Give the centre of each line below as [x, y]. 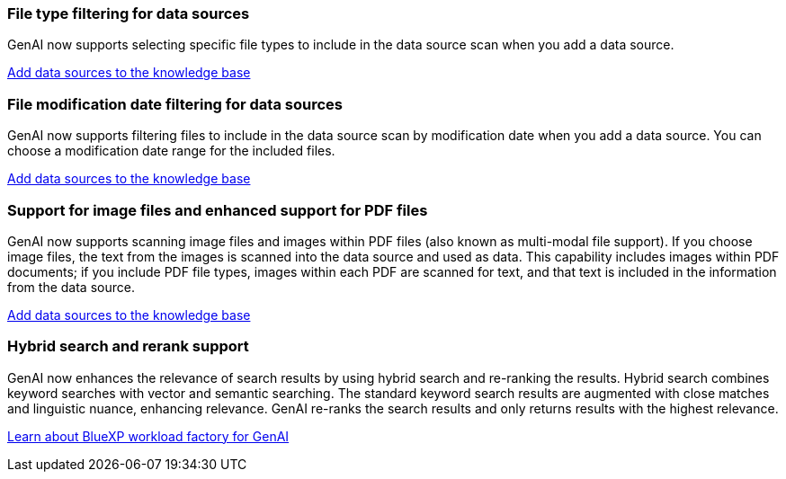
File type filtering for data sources [129, 13]
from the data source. [71, 287]
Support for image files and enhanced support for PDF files [218, 210]
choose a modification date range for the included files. [171, 151]
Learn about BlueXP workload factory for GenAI [148, 436]
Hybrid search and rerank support [128, 346]
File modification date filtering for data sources [175, 104]
